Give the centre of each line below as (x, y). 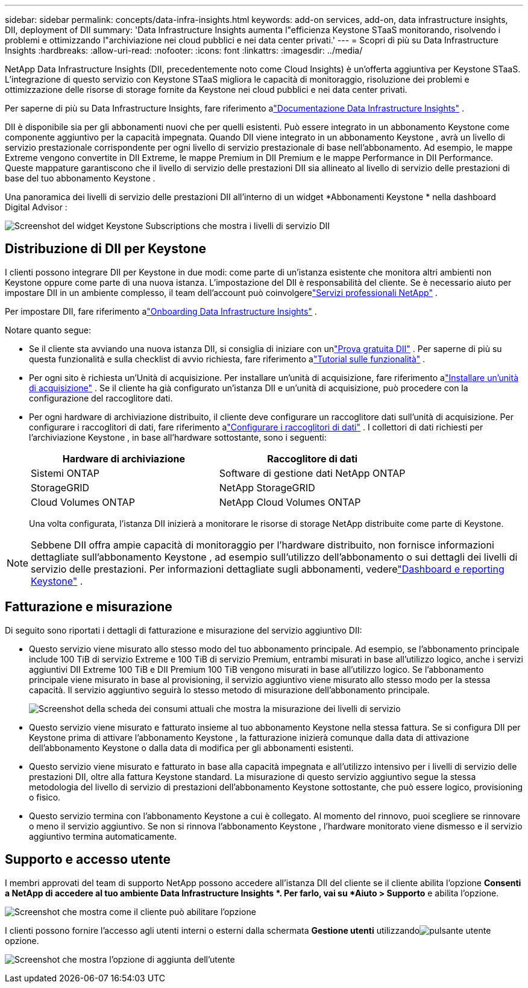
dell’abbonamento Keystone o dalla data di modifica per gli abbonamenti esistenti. (191, 747)
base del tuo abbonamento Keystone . (80, 178)
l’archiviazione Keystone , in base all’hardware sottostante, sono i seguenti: (178, 437)
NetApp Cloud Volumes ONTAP (290, 502)
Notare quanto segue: (48, 330)
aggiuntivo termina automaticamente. (103, 836)
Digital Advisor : (36, 207)
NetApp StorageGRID (267, 487)
